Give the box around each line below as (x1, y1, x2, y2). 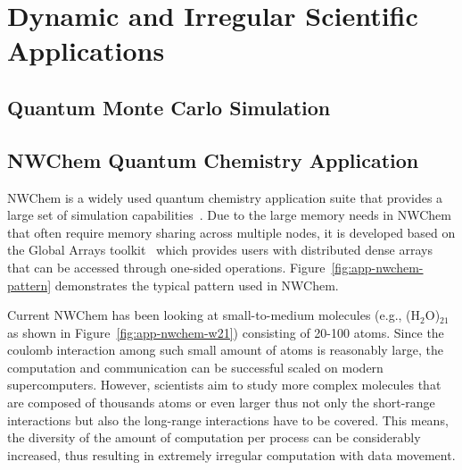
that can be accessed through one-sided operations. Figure (7, 257, 326, 276)
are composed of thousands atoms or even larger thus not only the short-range (7, 393, 435, 412)
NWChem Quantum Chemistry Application (7, 146, 419, 173)
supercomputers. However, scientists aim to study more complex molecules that (7, 375, 441, 394)
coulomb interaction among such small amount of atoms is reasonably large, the (7, 340, 443, 359)
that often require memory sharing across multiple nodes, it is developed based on (7, 222, 456, 241)
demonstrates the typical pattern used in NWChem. (54, 275, 339, 294)
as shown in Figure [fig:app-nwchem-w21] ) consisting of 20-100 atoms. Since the (7, 323, 444, 341)
